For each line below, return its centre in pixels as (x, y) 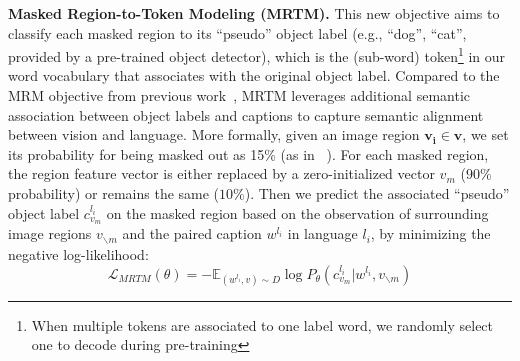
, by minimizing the (430, 233)
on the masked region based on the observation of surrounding (297, 212)
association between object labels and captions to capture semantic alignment (246, 114)
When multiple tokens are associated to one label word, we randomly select (262, 324)
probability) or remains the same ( (114, 193)
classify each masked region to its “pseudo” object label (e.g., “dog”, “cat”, (237, 32)
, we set (485, 134)
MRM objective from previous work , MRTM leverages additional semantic (239, 95)
